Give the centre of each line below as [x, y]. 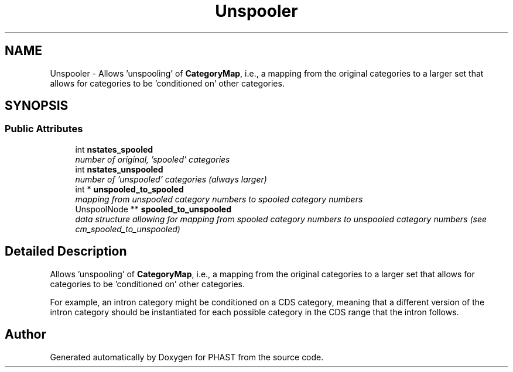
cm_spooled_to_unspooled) [128, 229]
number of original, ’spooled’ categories [153, 159]
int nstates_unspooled [119, 169]
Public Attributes [44, 129]
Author [25, 335]
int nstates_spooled [114, 149]
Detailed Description [66, 252]
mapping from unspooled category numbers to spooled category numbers [219, 199]
